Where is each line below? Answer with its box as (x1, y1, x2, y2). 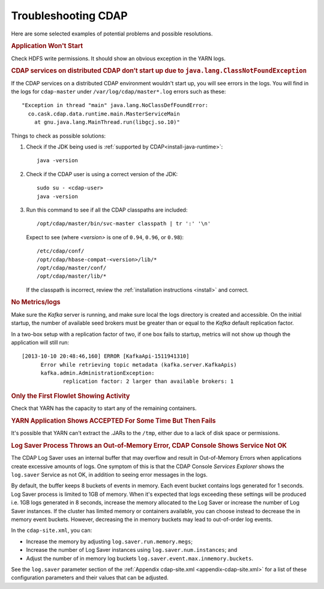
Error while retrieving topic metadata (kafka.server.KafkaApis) (40, 361, 237, 368)
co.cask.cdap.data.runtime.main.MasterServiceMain (28, 110, 180, 117)
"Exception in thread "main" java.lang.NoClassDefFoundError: (22, 102, 209, 109)
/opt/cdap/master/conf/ (37, 264, 107, 271)
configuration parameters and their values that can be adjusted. (11, 574, 169, 581)
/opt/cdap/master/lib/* (37, 273, 107, 279)
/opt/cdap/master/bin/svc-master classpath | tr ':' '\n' (37, 220, 211, 227)
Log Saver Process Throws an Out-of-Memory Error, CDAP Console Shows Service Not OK (11, 441, 287, 450)
